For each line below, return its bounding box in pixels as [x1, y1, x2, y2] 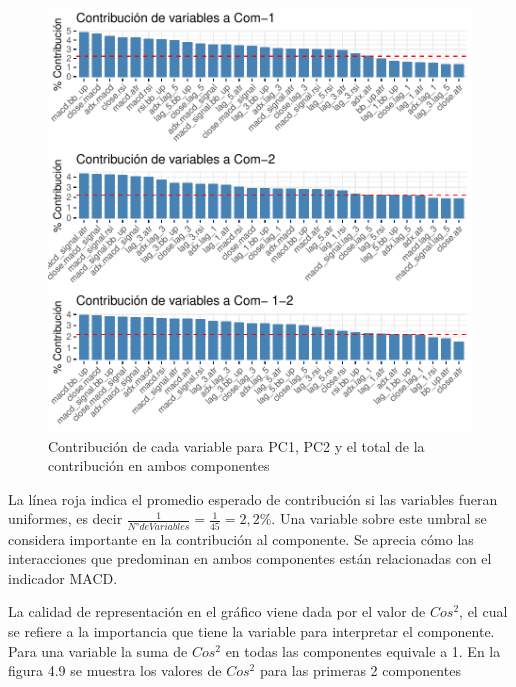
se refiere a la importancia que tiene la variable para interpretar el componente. [8, 621, 495, 642]
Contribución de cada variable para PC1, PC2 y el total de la [48, 435, 425, 456]
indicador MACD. [8, 567, 118, 588]
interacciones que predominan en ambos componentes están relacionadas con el [8, 548, 492, 569]
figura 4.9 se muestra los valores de [8, 660, 222, 681]
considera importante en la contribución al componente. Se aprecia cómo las [8, 528, 474, 549]
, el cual [459, 601, 508, 622]
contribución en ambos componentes [48, 455, 270, 476]
